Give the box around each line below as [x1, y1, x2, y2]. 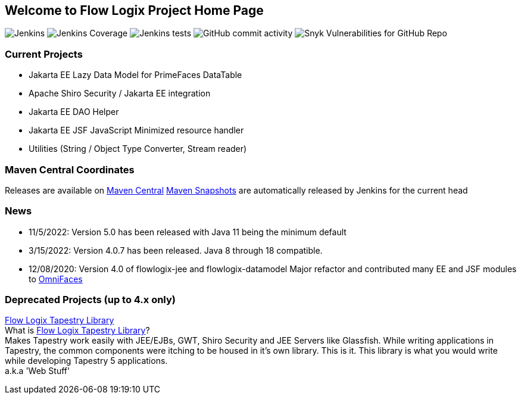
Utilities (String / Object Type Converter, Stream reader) [29, 144, 247, 154]
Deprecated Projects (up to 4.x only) [5, 294, 176, 306]
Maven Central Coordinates [5, 163, 135, 176]
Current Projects [5, 48, 83, 60]
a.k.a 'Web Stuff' [5, 366, 70, 376]
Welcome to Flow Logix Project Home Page [5, 3, 264, 18]
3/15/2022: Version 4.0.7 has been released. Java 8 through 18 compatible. [29, 245, 323, 255]
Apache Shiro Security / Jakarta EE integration [29, 88, 211, 99]
